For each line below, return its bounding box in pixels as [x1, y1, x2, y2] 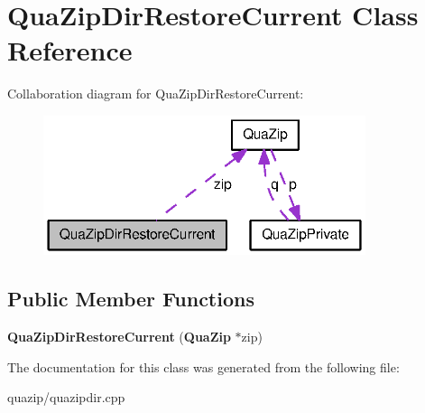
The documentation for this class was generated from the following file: [7, 357, 400, 376]
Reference [7, 32, 133, 69]
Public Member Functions [7, 285, 254, 313]
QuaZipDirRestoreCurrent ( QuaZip [7, 326, 231, 345]
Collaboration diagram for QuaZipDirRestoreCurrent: [7, 84, 304, 103]
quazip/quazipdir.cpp [7, 388, 125, 407]
